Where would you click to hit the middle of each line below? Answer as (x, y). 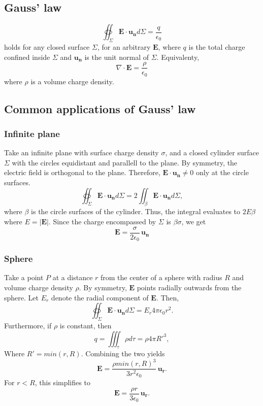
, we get (194, 222)
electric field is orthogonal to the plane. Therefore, (82, 172)
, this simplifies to (62, 382)
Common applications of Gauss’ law (100, 108)
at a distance (73, 277)
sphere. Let (21, 297)
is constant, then (86, 325)
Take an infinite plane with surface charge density (81, 153)
